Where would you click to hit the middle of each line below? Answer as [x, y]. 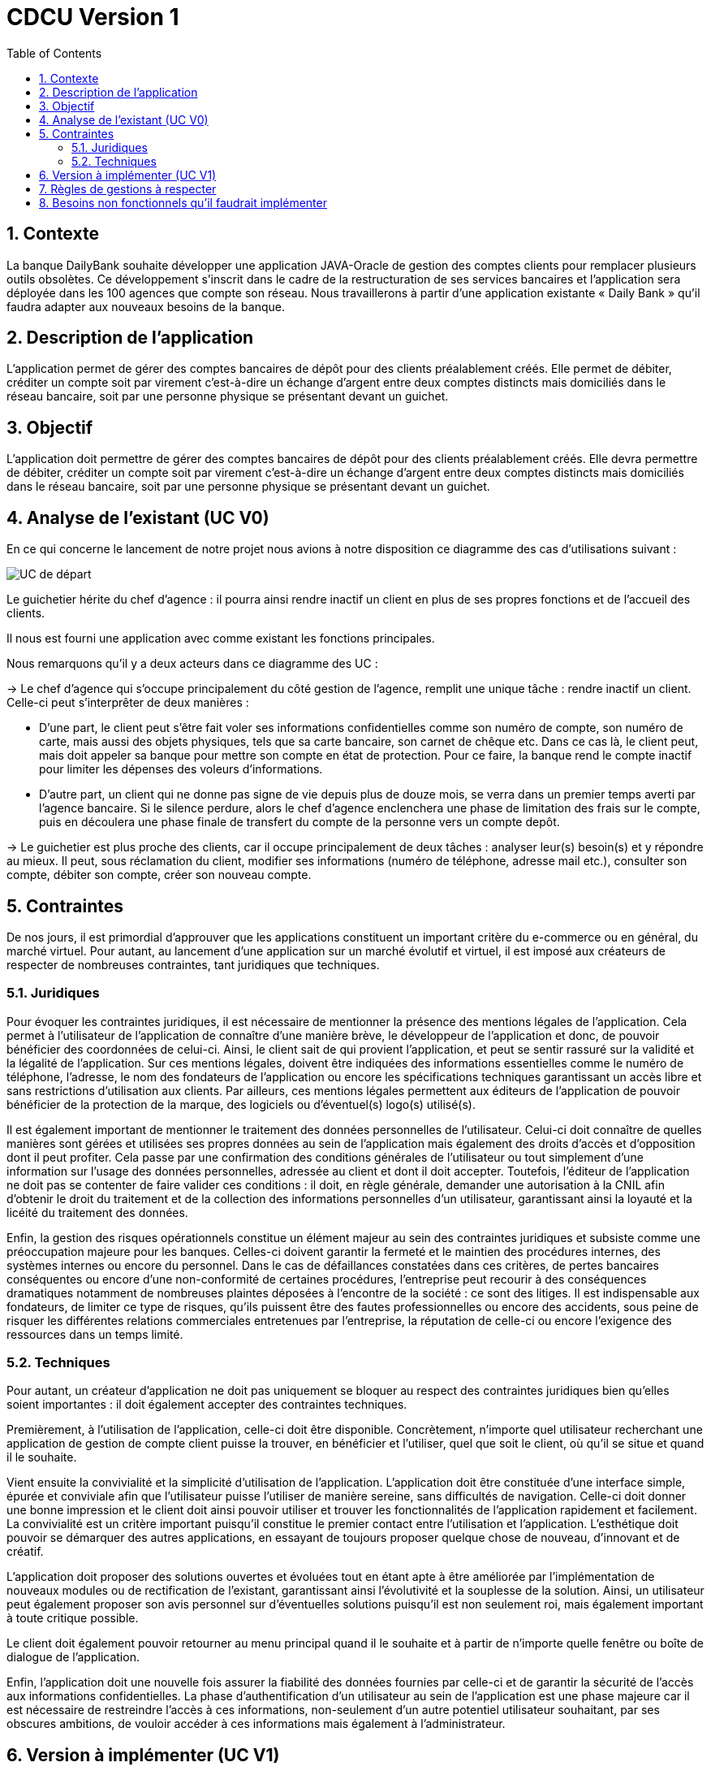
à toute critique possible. [73, 1618]
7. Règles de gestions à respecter [128, 188]
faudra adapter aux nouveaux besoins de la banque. [146, 306]
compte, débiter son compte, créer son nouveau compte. [159, 875]
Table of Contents [54, 53]
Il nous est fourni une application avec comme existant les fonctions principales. [221, 639]
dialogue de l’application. [73, 1657]
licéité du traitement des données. [97, 1212]
